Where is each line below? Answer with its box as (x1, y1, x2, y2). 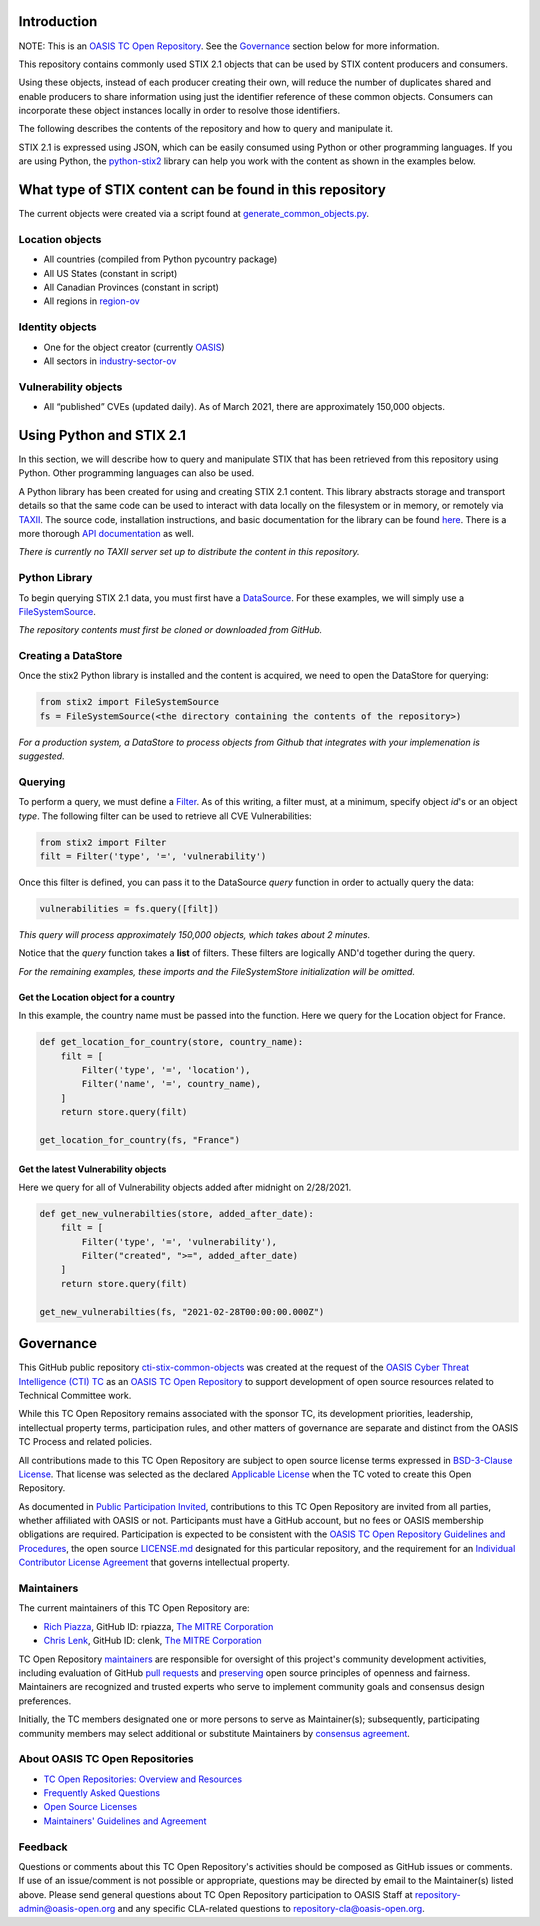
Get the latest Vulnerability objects (18, 1163, 167, 1175)
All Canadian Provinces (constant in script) (43, 281, 220, 294)
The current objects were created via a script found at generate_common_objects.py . (18, 208, 370, 220)
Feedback (18, 1840, 69, 1854)
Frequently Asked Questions (43, 1787, 160, 1799)
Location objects (18, 232, 102, 246)
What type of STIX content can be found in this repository (18, 181, 387, 199)
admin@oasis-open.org (18, 1903, 116, 1915)
